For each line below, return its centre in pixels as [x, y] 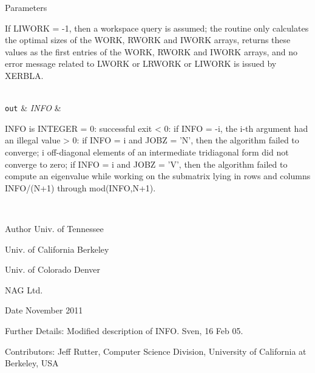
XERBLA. [24, 75]
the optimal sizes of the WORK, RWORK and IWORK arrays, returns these [148, 40]
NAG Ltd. [24, 289]
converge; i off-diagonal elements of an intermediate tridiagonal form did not [147, 152]
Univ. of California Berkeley [57, 249]
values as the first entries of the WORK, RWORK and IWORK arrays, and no [151, 51]
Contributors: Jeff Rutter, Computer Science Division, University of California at [156, 351]
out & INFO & [33, 108]
